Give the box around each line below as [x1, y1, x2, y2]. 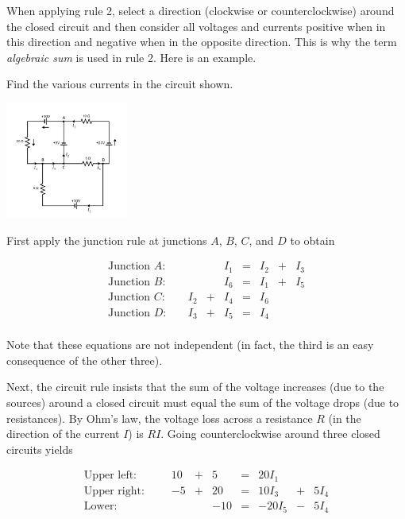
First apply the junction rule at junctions [6, 231, 207, 248]
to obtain [290, 231, 335, 248]
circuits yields [6, 440, 73, 457]
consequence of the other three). [6, 351, 163, 368]
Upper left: [83, 470, 137, 482]
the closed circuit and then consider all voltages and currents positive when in [6, 17, 386, 34]
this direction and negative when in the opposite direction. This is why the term [6, 33, 397, 50]
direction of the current [6, 425, 120, 442]
